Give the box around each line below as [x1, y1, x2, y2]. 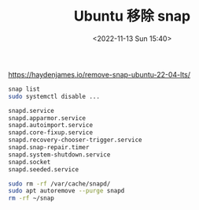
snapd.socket [8, 158, 51, 166]
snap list [8, 84, 41, 93]
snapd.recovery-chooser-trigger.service [8, 136, 143, 144]
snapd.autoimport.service [8, 122, 93, 129]
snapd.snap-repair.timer [8, 144, 90, 152]
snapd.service [8, 107, 55, 114]
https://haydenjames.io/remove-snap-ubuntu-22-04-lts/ [8, 69, 191, 79]
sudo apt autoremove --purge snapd [8, 187, 125, 195]
